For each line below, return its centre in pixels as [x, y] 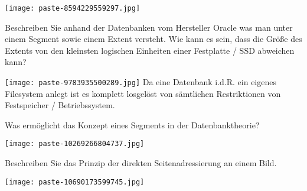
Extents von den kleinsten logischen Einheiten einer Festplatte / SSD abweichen [150, 50]
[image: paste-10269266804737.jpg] [75, 144]
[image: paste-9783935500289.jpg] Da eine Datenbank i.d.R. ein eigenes [141, 82]
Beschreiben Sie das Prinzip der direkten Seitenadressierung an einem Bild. [141, 163]
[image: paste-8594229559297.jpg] [73, 8]
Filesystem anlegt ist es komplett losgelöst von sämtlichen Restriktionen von [143, 93]
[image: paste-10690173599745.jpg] [75, 182]
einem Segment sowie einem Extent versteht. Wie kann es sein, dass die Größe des [153, 39]
